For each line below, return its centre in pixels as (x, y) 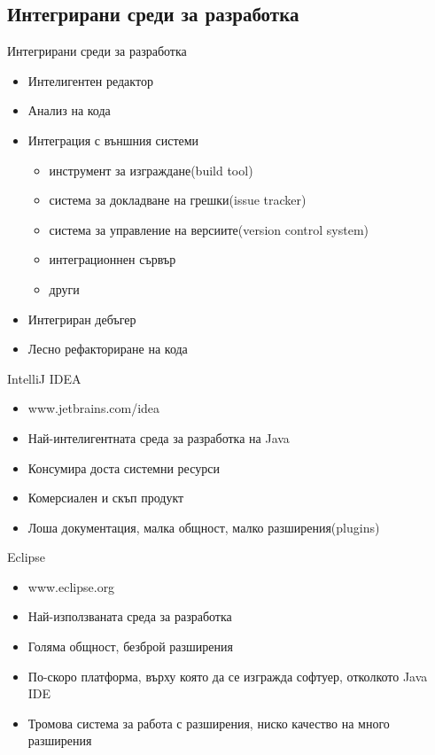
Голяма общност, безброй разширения (130, 646)
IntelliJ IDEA (44, 378)
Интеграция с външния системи (113, 140)
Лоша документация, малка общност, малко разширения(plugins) (204, 527)
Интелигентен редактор (90, 80)
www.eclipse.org (71, 586)
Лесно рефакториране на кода (108, 349)
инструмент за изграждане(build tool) (151, 170)
